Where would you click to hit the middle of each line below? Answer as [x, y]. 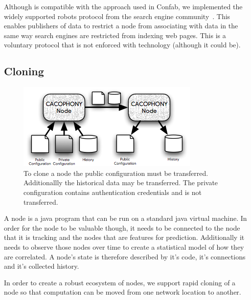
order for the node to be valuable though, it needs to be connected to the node [122, 227]
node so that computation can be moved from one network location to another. [123, 292]
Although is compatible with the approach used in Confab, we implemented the [123, 6]
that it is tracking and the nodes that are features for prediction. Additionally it [124, 237]
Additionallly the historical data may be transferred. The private [121, 182]
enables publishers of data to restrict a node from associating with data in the [121, 26]
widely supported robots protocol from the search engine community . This [117, 16]
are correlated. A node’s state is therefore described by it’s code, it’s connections [125, 256]
